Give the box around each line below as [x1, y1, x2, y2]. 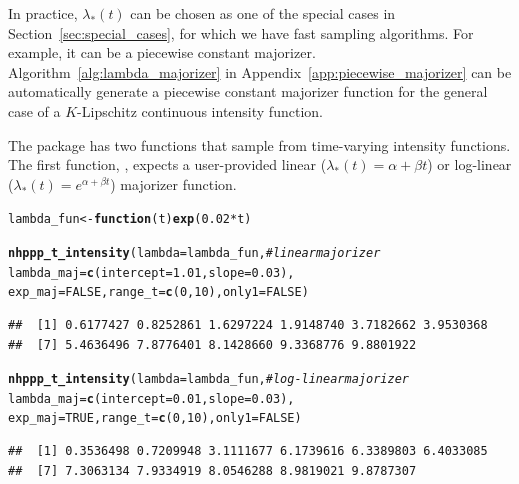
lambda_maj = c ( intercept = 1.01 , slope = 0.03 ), [8, 265, 295, 280]
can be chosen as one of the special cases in [130, 3, 396, 23]
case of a [8, 100, 61, 121]
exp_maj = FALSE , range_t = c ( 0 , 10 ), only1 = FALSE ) [8, 285, 309, 300]
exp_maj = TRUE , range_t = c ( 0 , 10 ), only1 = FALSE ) [8, 411, 302, 426]
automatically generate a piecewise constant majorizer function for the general [8, 81, 488, 102]
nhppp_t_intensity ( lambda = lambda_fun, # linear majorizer [8, 246, 381, 260]
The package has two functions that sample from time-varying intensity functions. [8, 134, 511, 155]
